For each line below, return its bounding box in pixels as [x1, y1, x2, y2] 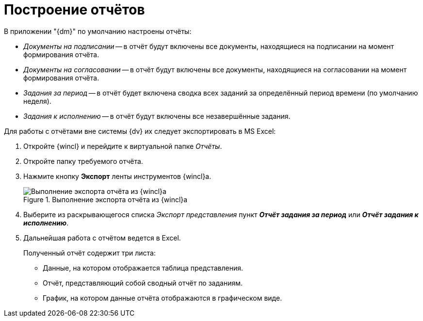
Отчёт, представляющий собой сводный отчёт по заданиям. [43, 278, 243, 287]
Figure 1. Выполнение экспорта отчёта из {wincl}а [23, 195, 188, 204]
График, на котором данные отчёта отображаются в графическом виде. [43, 293, 282, 302]
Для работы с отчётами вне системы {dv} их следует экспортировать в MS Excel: [4, 127, 276, 135]
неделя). [23, 96, 51, 105]
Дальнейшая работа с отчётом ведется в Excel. [23, 233, 181, 242]
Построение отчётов [4, 1, 145, 18]
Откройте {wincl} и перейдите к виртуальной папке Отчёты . [23, 142, 222, 150]
